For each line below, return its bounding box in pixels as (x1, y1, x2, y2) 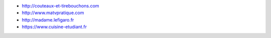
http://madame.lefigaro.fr (22, 16, 74, 22)
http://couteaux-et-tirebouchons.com (22, 3, 99, 8)
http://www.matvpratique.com (22, 10, 84, 16)
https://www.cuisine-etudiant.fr (22, 24, 87, 30)
